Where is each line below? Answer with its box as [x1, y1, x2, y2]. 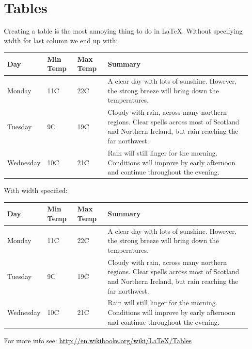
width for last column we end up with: [4, 35, 118, 45]
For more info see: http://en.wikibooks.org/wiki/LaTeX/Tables [4, 335, 192, 345]
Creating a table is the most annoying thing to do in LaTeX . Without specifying [4, 26, 243, 36]
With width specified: [4, 185, 68, 195]
